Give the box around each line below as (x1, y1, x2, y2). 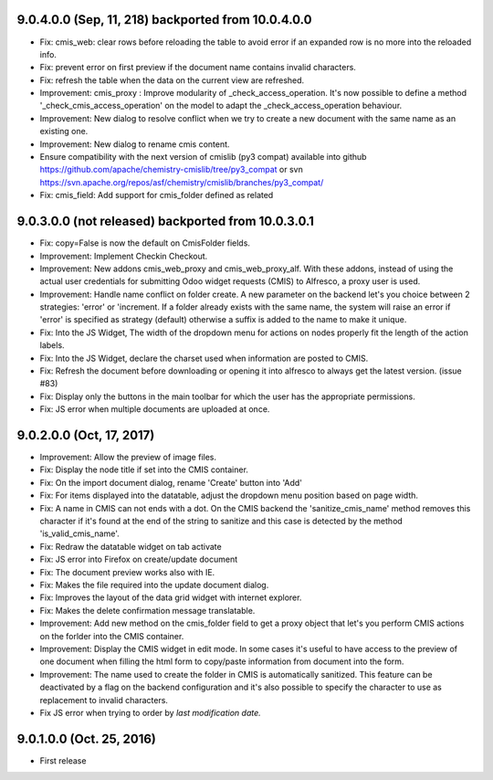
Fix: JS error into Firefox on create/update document (39, 553, 237, 565)
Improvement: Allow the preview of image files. (39, 452, 217, 463)
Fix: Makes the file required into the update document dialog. (39, 580, 269, 590)
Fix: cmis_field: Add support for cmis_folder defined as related (39, 190, 274, 201)
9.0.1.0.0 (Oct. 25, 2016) (16, 731, 157, 746)
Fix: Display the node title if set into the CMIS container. (39, 464, 248, 475)
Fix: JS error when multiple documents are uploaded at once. (39, 404, 270, 415)
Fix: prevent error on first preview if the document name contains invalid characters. (39, 62, 356, 73)
